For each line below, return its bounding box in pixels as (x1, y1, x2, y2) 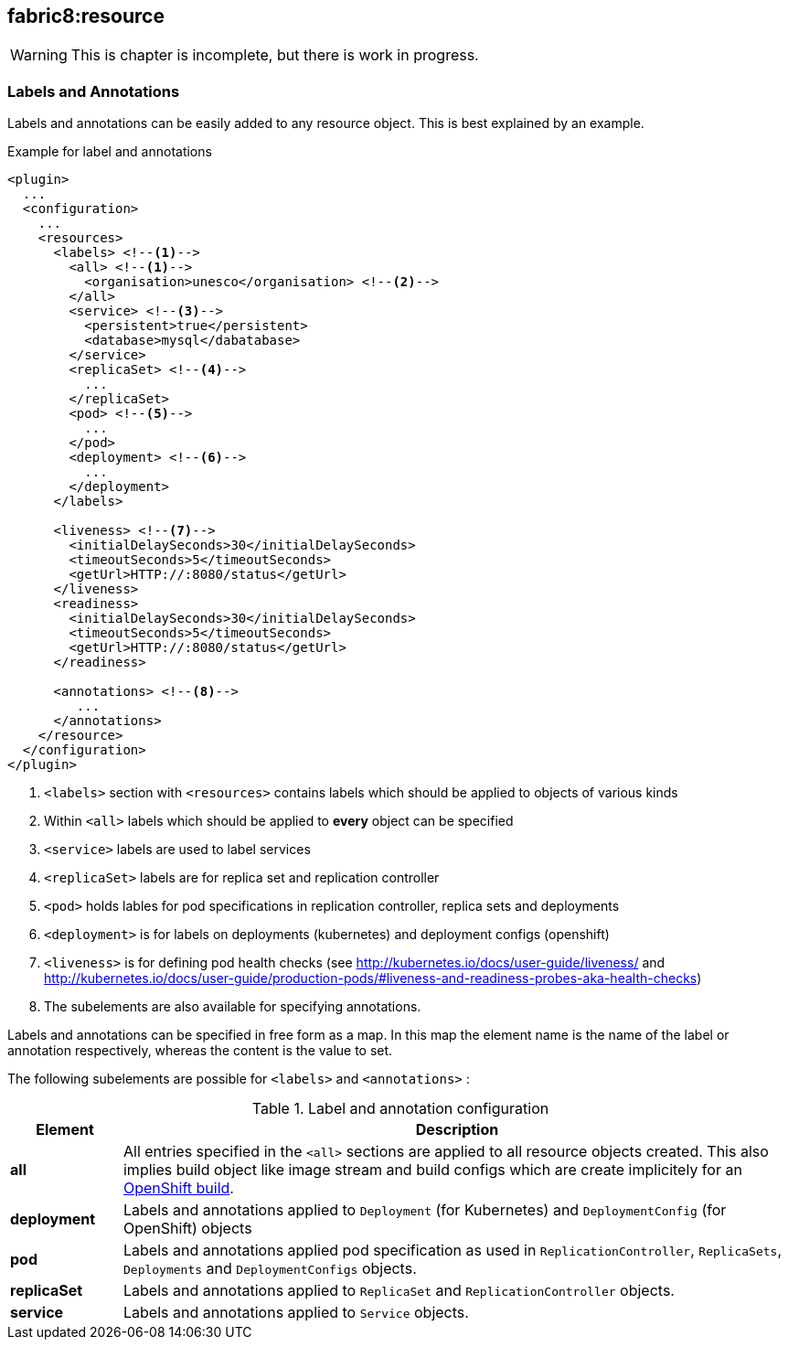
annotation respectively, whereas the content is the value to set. (7, 1042, 393, 1059)
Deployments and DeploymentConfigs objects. (122, 1259, 417, 1278)
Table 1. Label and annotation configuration (251, 1099, 549, 1118)
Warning (10, 46, 68, 65)
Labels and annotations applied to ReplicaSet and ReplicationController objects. (122, 1281, 675, 1300)
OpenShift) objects (122, 1219, 252, 1238)
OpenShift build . (122, 1179, 234, 1198)
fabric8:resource (7, 5, 165, 27)
